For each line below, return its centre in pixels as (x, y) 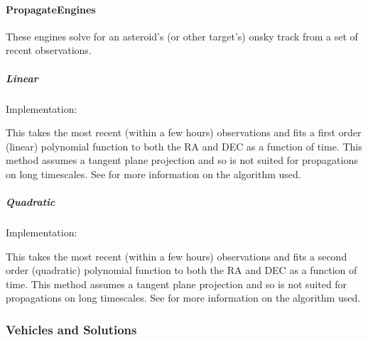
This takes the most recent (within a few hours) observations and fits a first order (184, 132)
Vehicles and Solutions (71, 329)
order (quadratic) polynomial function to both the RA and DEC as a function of (182, 270)
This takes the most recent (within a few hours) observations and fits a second (177, 256)
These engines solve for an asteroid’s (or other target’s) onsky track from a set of (182, 36)
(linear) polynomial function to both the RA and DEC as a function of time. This (184, 146)
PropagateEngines (51, 9)
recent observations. (49, 50)
